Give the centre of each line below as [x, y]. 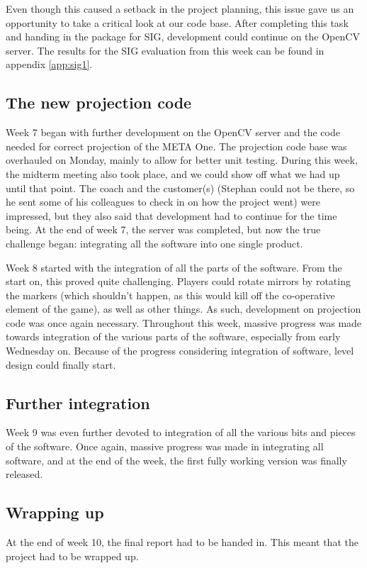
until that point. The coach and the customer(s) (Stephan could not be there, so [180, 188]
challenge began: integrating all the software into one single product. [154, 243]
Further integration [78, 402]
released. [24, 474]
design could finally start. [61, 364]
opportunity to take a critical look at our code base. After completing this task [177, 22]
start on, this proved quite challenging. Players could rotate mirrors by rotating [178, 281]
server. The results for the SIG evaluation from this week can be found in [165, 50]
